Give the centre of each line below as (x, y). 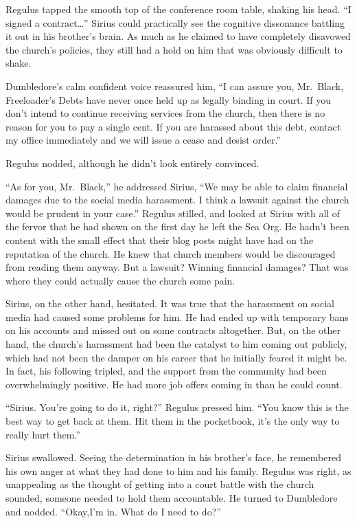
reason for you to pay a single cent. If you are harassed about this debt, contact (173, 126)
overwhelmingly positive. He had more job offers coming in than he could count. (174, 384)
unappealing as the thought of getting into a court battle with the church (160, 484)
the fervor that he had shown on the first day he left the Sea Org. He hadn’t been (177, 226)
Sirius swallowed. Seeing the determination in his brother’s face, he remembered (173, 457)
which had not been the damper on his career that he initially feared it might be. (176, 357)
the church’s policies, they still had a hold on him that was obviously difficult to (174, 49)
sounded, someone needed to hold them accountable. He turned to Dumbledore (172, 498)
